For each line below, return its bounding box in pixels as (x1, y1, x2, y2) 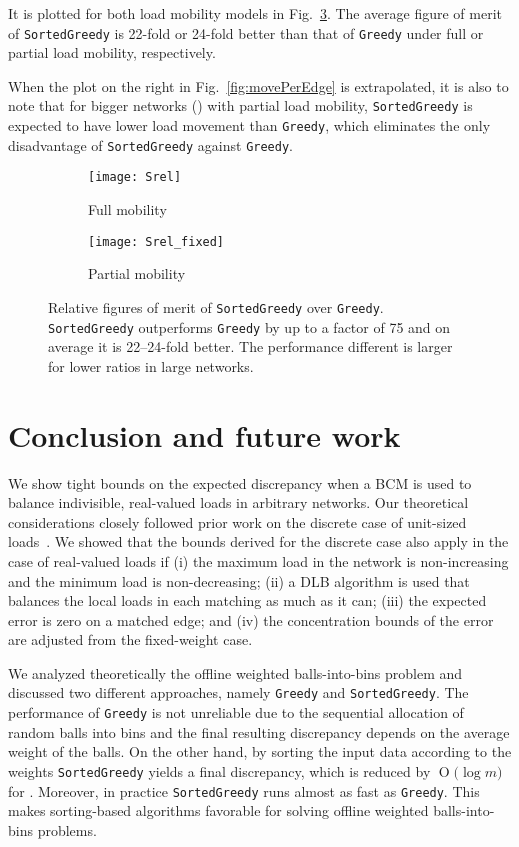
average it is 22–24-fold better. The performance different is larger (48, 336, 453, 357)
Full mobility (88, 199, 167, 220)
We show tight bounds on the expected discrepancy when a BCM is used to (8, 472, 472, 493)
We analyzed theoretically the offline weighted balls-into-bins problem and (8, 662, 463, 683)
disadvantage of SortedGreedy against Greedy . (8, 134, 293, 155)
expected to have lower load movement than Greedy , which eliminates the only (8, 115, 491, 136)
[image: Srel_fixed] (88, 234, 225, 249)
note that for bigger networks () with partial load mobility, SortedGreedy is (8, 95, 473, 116)
